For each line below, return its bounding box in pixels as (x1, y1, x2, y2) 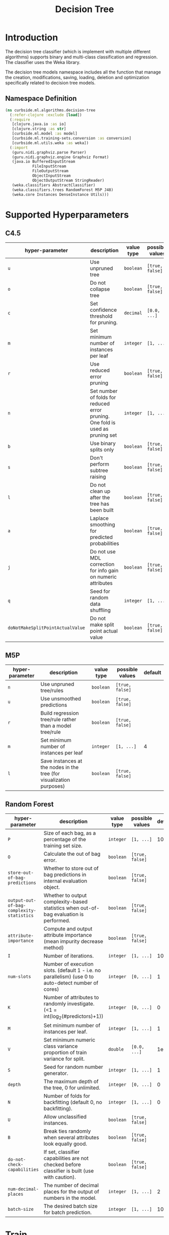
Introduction (5, 32, 58, 43)
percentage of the (43, 836, 87, 843)
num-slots (8, 974, 31, 979)
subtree (90, 467, 108, 474)
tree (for (40, 770, 60, 777)
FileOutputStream (32, 169, 69, 174)
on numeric (90, 573, 117, 580)
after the (90, 494, 110, 501)
